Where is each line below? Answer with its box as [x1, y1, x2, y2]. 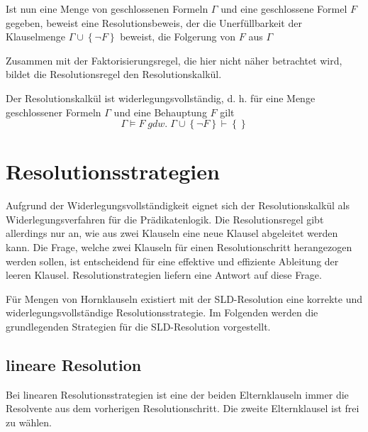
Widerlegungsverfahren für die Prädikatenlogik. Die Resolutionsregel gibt [6, 211, 324, 226]
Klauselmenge [6, 29, 66, 44]
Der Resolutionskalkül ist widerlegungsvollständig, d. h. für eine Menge [6, 90, 316, 105]
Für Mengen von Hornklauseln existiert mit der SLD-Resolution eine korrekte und [6, 291, 363, 306]
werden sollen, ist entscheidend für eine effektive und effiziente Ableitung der [6, 253, 339, 268]
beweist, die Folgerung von [120, 29, 236, 44]
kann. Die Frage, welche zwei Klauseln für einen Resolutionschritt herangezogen [6, 240, 352, 255]
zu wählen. [6, 415, 52, 430]
